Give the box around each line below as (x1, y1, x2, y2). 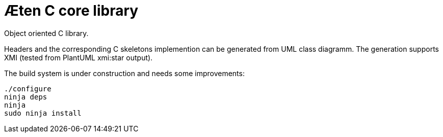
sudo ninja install (4, 109, 82, 117)
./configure (4, 84, 51, 93)
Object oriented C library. (4, 28, 89, 38)
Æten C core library (4, 2, 139, 19)
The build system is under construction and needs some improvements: (4, 68, 245, 78)
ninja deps (4, 92, 47, 101)
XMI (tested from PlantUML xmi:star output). (4, 53, 153, 62)
